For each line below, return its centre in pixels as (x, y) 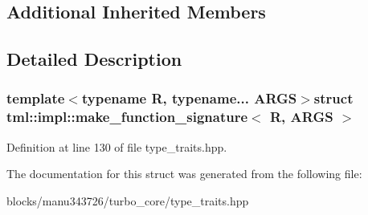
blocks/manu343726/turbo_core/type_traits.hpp (128, 200)
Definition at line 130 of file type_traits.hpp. (117, 146)
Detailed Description (94, 59)
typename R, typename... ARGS (189, 98)
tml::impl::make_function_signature (127, 117)
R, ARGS (302, 117)
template (36, 98)
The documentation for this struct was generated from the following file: (184, 174)
